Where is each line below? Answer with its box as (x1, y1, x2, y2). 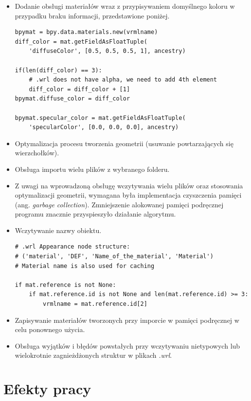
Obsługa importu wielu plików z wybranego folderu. (15, 164, 170, 174)
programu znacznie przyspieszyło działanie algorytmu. (15, 209, 176, 219)
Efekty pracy (3, 379, 91, 399)
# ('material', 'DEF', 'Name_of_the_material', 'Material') (15, 253, 214, 260)
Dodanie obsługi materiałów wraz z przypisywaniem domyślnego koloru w (15, 1, 235, 11)
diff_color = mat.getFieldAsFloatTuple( (15, 38, 147, 45)
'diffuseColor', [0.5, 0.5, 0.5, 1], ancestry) (29, 48, 186, 55)
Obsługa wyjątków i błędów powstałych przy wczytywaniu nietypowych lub (15, 340, 240, 351)
